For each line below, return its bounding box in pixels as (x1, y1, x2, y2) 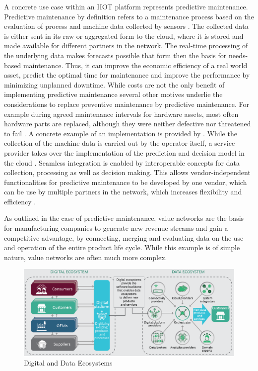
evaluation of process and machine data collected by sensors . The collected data (4, 21, 249, 31)
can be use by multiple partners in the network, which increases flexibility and (4, 186, 242, 197)
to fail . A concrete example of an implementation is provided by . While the (4, 128, 237, 138)
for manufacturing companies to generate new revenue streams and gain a (4, 223, 228, 233)
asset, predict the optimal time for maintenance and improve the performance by (4, 70, 250, 80)
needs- (228, 50, 248, 60)
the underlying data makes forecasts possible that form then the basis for (4, 50, 227, 60)
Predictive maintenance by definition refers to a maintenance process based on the (4, 11, 254, 21)
